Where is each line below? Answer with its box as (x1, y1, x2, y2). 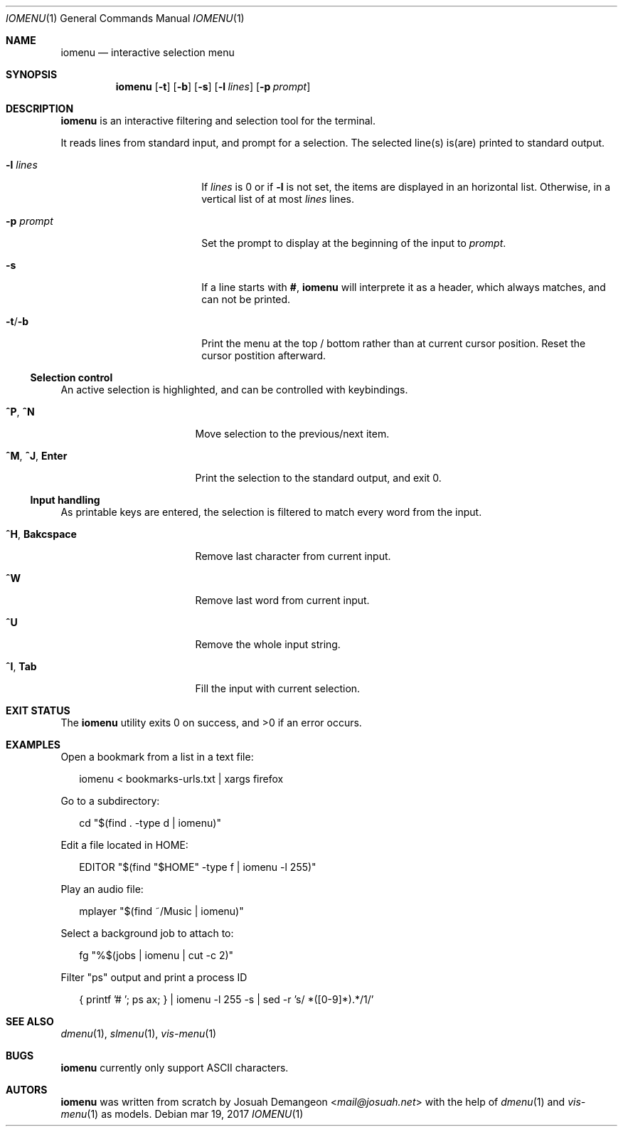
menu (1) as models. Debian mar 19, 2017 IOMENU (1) (60, 1108, 304, 1120)
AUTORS (6, 1084, 48, 1096)
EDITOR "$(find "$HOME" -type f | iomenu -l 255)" (79, 861, 316, 873)
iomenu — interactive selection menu (60, 46, 235, 58)
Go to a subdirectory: (60, 795, 160, 807)
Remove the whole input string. (195, 638, 341, 650)
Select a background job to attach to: (60, 927, 234, 939)
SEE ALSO (6, 1015, 54, 1027)
